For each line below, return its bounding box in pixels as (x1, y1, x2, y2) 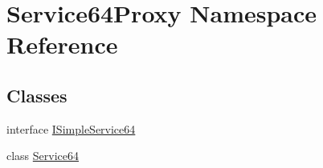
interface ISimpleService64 (6, 120, 136, 137)
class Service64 (6, 147, 80, 164)
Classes (6, 82, 67, 107)
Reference (6, 28, 118, 61)
